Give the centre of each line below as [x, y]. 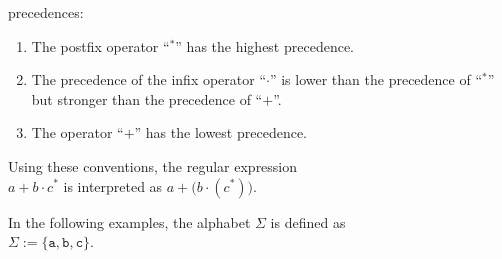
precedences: [46, 12]
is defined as [308, 221]
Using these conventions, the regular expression [153, 165]
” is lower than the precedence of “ [375, 79]
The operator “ [77, 132]
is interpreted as [113, 185]
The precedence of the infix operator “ [149, 79]
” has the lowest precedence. [220, 132]
